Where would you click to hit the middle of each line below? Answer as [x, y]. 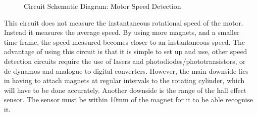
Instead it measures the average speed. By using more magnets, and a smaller [122, 32]
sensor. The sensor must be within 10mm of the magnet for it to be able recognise [128, 100]
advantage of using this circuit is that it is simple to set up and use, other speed [126, 51]
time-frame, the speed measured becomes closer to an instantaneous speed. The [125, 42]
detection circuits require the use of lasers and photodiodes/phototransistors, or [125, 61]
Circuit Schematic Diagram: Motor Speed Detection [103, 6]
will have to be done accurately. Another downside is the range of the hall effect [125, 90]
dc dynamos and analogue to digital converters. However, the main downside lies [126, 71]
